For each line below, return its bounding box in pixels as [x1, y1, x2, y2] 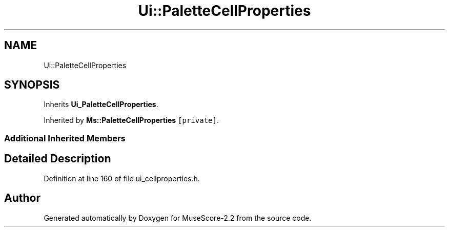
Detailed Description [4, 152, 111, 165]
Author [4, 192, 40, 205]
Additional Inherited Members [4, 133, 126, 143]
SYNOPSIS [4, 78, 60, 92]
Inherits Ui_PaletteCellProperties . [44, 100, 158, 109]
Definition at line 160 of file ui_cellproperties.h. [44, 174, 200, 183]
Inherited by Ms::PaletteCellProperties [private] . [44, 116, 219, 125]
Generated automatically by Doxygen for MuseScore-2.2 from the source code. [44, 213, 312, 222]
